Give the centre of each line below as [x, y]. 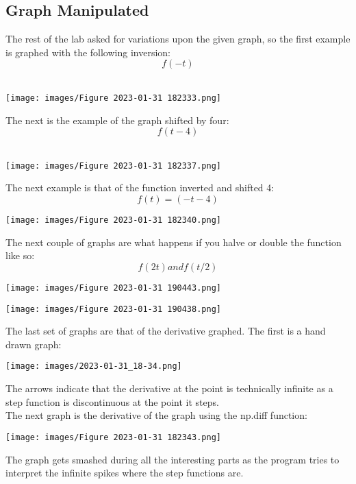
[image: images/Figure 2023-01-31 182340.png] [113, 220]
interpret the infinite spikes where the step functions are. [125, 473]
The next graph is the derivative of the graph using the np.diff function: [156, 415]
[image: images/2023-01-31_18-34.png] [94, 366]
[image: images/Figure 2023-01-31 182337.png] [113, 166]
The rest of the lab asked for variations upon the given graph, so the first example [178, 39]
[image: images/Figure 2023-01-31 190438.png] [113, 309]
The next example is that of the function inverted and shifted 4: [140, 187]
